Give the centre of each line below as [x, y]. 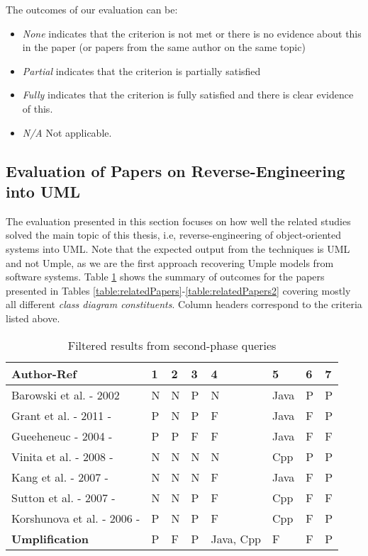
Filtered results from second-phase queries [172, 345]
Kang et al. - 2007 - [60, 477]
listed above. [33, 318]
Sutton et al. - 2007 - [63, 497]
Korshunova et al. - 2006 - [76, 518]
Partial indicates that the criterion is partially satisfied [141, 70]
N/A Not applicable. [67, 132]
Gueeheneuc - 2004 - [62, 436]
